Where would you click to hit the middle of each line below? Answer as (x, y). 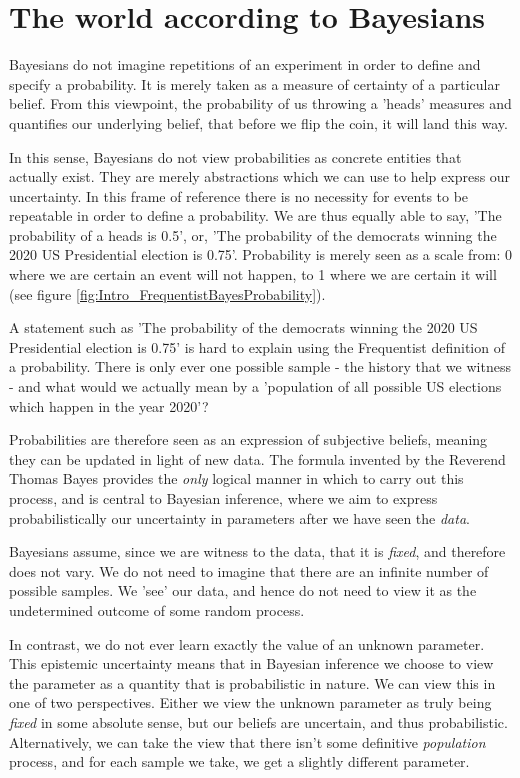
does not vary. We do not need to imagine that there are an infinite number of (249, 570)
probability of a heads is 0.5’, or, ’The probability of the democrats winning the (253, 234)
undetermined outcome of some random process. (157, 609)
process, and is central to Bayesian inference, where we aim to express (223, 498)
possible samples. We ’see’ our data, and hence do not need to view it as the (243, 590)
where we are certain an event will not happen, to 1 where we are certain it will (253, 274)
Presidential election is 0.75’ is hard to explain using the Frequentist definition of (257, 346)
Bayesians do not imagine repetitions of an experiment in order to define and (245, 64)
